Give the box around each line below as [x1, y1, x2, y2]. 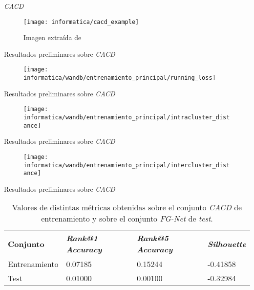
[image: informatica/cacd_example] [23, 18, 139, 25]
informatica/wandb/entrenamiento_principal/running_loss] [23, 74, 216, 82]
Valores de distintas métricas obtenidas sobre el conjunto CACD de [12, 201, 242, 213]
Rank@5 [137, 232, 169, 244]
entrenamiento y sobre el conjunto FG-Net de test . [41, 213, 213, 224]
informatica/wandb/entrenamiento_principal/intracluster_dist [23, 114, 230, 121]
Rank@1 [66, 232, 98, 244]
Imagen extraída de [23, 32, 82, 43]
